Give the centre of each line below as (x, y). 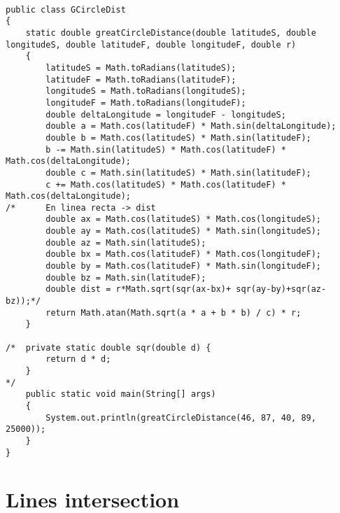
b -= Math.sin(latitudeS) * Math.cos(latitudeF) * (166, 149)
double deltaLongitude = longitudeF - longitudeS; (166, 114)
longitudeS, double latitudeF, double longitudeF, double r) (151, 44)
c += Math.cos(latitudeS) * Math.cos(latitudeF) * (166, 184)
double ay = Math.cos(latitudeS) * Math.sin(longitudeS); (184, 231)
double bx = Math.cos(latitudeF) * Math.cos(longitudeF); (184, 254)
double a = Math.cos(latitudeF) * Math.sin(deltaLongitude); (191, 126)
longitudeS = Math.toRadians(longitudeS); (146, 91)
